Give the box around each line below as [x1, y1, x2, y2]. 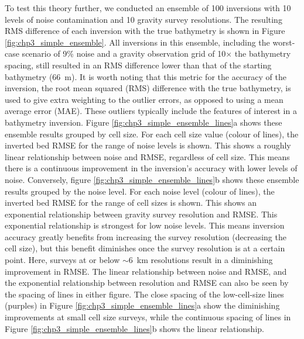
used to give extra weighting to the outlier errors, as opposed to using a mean [5, 93, 283, 105]
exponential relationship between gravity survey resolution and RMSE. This [5, 207, 278, 220]
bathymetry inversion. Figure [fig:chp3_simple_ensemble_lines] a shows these [5, 116, 282, 128]
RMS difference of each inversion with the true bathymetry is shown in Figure [5, 25, 285, 37]
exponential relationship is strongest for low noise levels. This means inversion [5, 219, 285, 231]
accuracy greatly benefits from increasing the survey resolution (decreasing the [5, 230, 286, 243]
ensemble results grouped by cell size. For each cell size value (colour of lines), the [5, 127, 299, 140]
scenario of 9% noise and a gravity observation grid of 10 [22, 47, 226, 60]
